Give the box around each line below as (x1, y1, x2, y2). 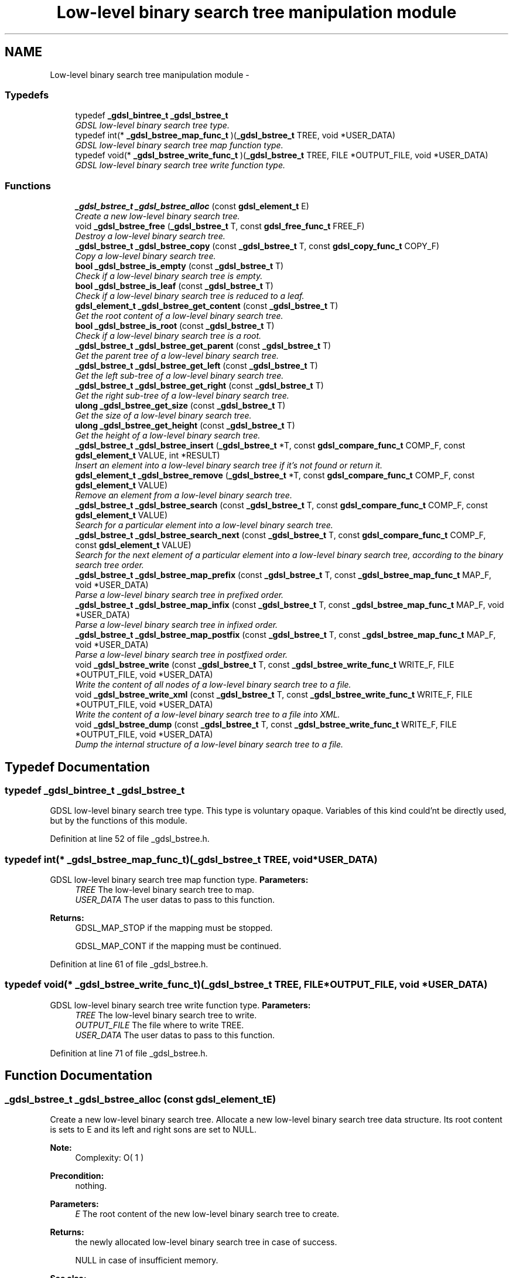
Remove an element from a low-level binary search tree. (75, 490, 292, 501)
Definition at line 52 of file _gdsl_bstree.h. (50, 834, 210, 844)
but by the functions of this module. (50, 815, 187, 826)
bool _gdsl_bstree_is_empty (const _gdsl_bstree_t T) (75, 261, 284, 271)
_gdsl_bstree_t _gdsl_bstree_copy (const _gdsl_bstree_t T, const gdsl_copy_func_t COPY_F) (75, 241, 440, 251)
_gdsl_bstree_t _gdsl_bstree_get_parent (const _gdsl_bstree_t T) (75, 341, 331, 351)
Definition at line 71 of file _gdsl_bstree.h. (50, 1048, 208, 1058)
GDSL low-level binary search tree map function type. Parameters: (50, 875, 309, 885)
